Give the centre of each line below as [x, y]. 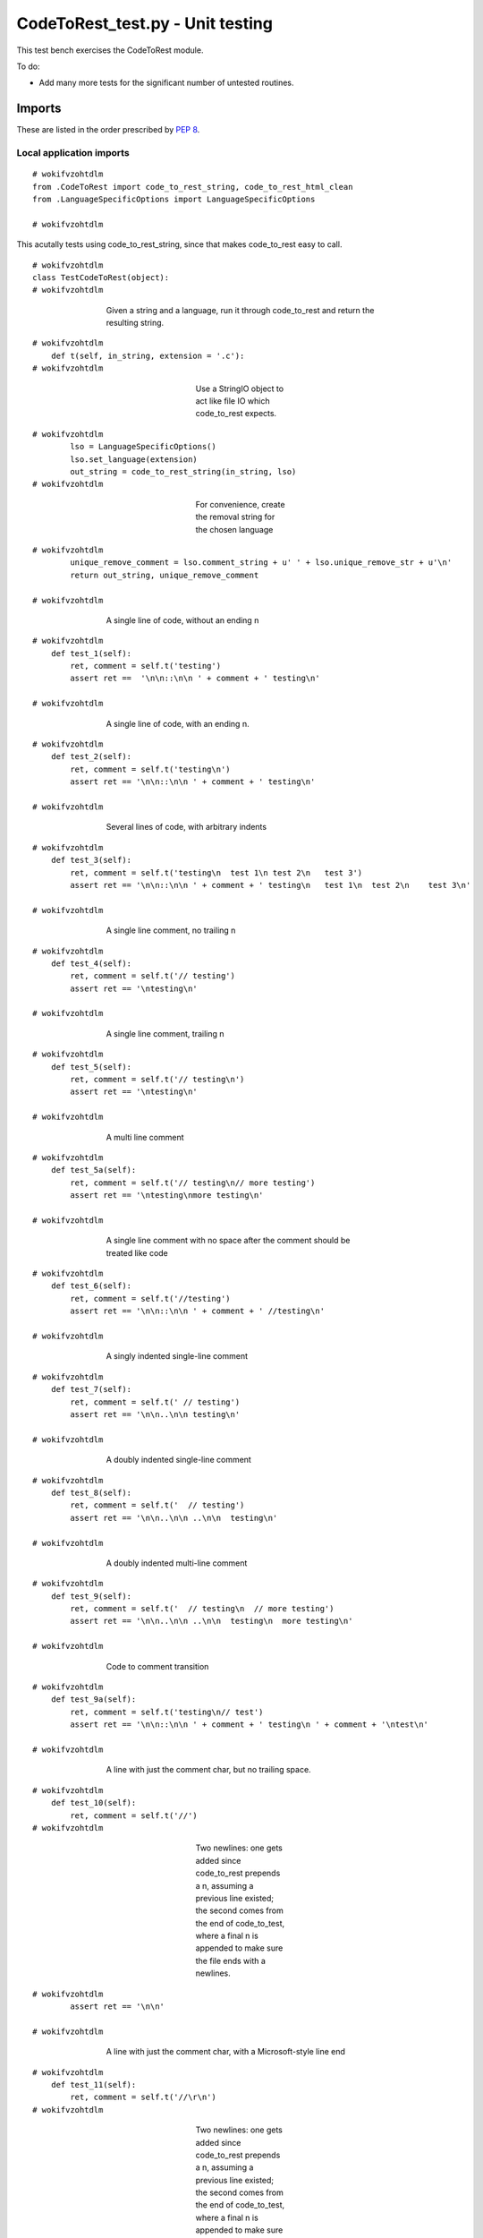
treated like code [137, 1252]
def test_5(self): [91, 1067]
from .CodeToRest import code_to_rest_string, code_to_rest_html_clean [193, 187]
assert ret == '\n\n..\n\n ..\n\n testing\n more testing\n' [212, 1621]
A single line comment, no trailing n [171, 930]
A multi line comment [145, 1137]
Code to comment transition [157, 1666]
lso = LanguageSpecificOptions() [143, 447]
